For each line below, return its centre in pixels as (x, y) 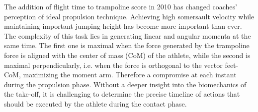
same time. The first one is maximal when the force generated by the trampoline (127, 45)
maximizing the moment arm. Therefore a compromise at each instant (130, 75)
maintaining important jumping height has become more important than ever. (123, 26)
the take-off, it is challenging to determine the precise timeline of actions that (122, 94)
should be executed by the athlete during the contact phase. (95, 103)
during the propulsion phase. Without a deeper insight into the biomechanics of (125, 84)
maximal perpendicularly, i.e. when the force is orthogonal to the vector (113, 65)
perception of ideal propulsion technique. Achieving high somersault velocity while (129, 16)
